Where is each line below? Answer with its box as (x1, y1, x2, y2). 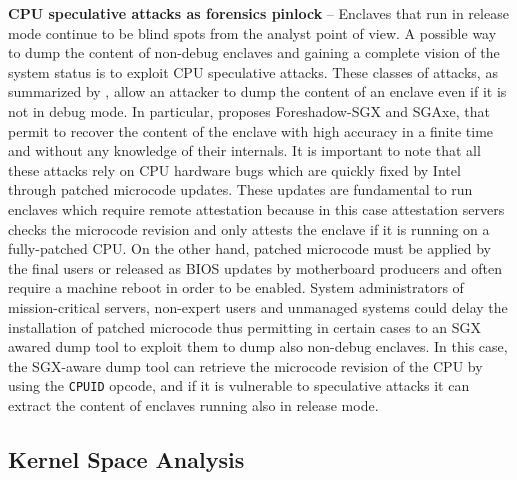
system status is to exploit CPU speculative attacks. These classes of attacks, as (8, 61, 498, 82)
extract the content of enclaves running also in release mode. (8, 394, 379, 415)
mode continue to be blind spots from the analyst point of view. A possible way (8, 22, 497, 43)
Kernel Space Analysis (8, 443, 245, 474)
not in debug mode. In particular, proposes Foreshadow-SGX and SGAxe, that (8, 100, 490, 121)
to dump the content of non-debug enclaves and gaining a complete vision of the (8, 42, 500, 63)
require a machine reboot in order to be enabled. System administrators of (8, 277, 464, 298)
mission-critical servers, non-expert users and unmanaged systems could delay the (8, 296, 508, 317)
